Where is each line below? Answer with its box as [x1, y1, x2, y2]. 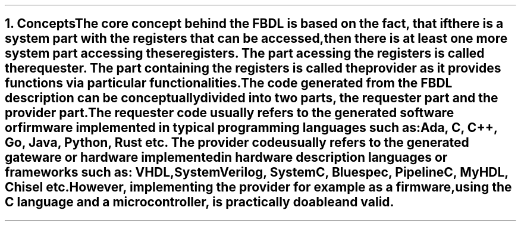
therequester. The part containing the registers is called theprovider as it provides [5, 61, 501, 76]
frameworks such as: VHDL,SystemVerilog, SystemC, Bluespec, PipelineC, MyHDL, [5, 165, 509, 180]
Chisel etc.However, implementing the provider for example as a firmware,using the [5, 180, 512, 195]
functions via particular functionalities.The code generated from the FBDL [5, 76, 453, 91]
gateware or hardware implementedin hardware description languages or [5, 150, 448, 165]
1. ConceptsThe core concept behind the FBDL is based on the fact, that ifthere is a [5, 16, 504, 32]
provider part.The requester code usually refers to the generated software [5, 105, 454, 121]
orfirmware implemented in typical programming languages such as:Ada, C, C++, [5, 120, 498, 136]
